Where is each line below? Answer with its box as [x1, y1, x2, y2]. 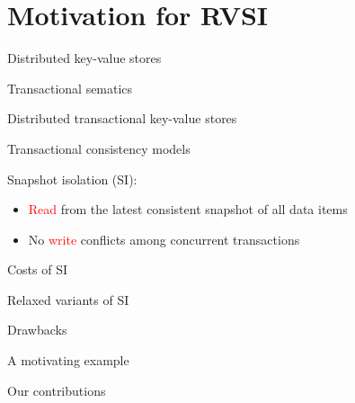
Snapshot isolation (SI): [7, 169, 138, 188]
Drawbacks [7, 320, 67, 339]
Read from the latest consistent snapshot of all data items [28, 200, 348, 219]
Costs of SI [7, 260, 68, 279]
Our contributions [7, 381, 106, 399]
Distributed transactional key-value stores [7, 109, 237, 128]
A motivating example [7, 351, 129, 370]
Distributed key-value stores [7, 49, 162, 67]
